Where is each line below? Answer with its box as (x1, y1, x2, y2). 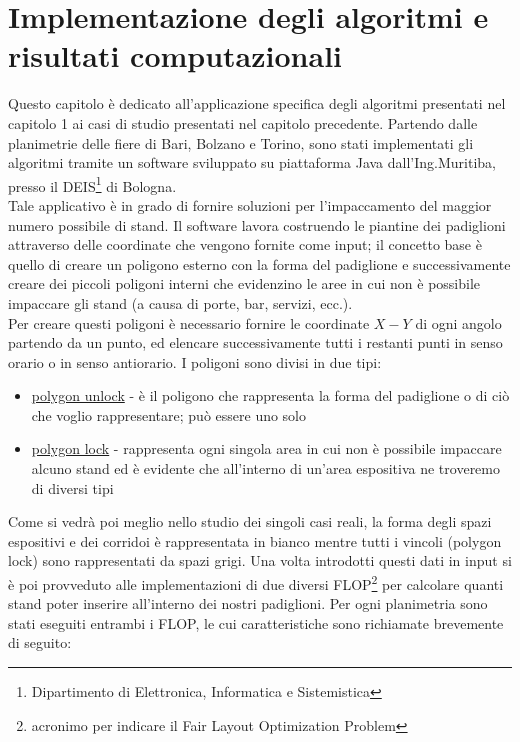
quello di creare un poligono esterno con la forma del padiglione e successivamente (8, 253, 511, 274)
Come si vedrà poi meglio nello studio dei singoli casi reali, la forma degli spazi (8, 511, 492, 532)
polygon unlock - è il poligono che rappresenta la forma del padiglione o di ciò (31, 385, 510, 406)
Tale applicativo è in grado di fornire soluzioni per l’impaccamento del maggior (8, 194, 492, 215)
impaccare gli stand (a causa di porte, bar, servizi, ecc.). (8, 292, 353, 313)
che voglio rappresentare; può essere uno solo (31, 404, 307, 425)
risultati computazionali (8, 35, 343, 76)
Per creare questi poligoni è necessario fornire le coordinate (8, 312, 370, 333)
